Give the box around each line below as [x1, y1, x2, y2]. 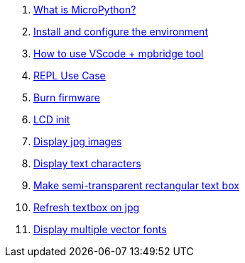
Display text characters [33, 157, 141, 169]
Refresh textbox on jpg [33, 201, 140, 213]
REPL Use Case [33, 69, 106, 82]
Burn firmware [33, 91, 100, 103]
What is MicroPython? [33, 4, 136, 16]
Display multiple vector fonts [33, 223, 167, 235]
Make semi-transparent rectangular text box [33, 179, 239, 191]
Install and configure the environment [33, 26, 208, 38]
